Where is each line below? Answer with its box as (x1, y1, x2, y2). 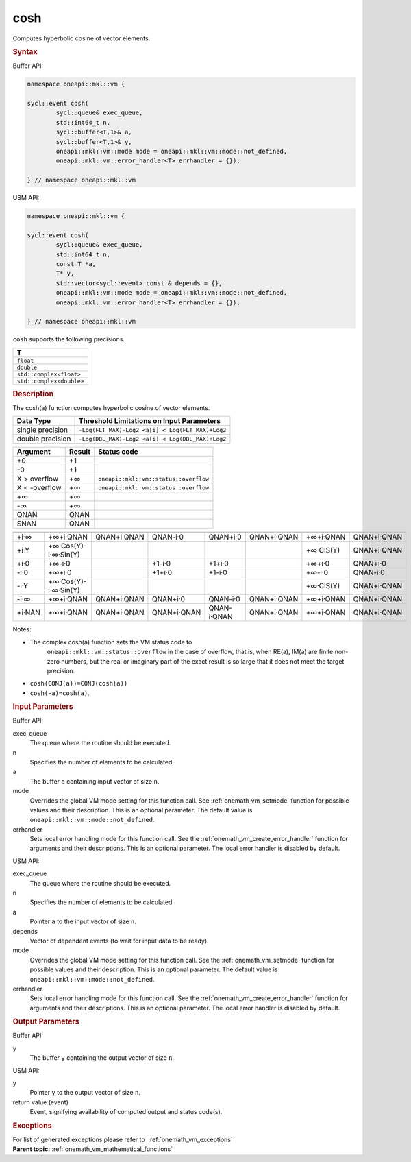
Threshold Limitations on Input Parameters (78, 416, 221, 426)
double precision (16, 434, 71, 444)
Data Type (16, 416, 51, 426)
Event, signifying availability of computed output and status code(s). (29, 1108, 223, 1116)
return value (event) (12, 1098, 68, 1106)
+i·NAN (16, 607, 40, 617)
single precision (16, 425, 68, 435)
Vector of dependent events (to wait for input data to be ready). (29, 936, 209, 945)
